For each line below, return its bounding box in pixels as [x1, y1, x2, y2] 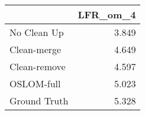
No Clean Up [9, 25, 64, 39]
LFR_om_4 [78, 8, 136, 21]
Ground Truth [9, 94, 69, 107]
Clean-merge [9, 42, 62, 56]
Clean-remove [9, 60, 66, 73]
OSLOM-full [9, 77, 61, 90]
